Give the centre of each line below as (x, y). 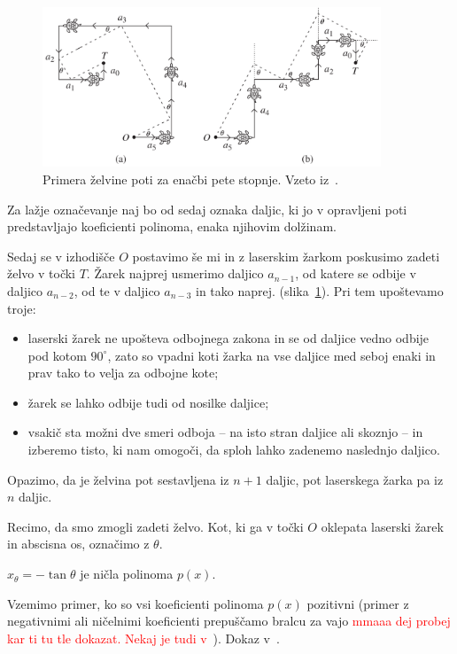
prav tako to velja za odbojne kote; (123, 373)
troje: (22, 308)
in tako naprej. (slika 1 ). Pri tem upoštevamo (319, 290)
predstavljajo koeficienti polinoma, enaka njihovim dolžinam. (172, 226)
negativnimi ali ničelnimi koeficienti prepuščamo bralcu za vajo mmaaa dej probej (229, 621)
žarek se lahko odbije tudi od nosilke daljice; (148, 402)
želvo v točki (41, 273)
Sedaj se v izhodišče (61, 256)
